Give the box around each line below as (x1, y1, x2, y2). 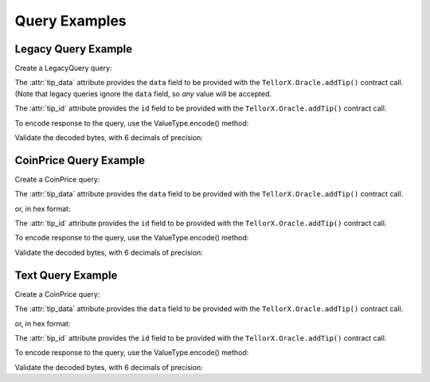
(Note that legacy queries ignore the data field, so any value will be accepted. (14, 88, 272, 99)
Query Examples (14, 12, 127, 29)
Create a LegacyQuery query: (14, 64, 112, 73)
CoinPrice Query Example (14, 154, 146, 167)
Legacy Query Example (14, 42, 133, 56)
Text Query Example (14, 268, 118, 282)
